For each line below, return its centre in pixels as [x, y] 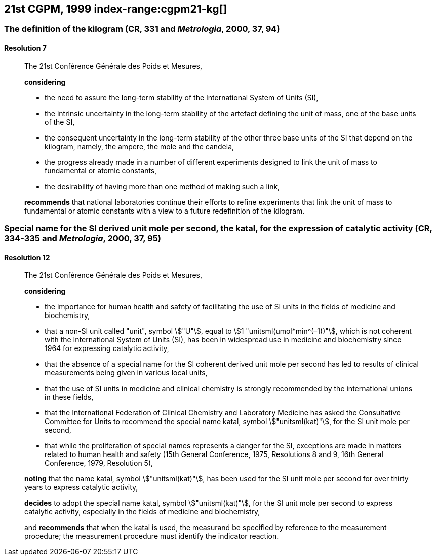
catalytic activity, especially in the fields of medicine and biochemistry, [142, 512]
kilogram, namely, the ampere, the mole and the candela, [140, 146]
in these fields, [69, 397]
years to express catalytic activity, [81, 487]
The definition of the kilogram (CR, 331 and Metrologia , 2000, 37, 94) [142, 29]
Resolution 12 [27, 257]
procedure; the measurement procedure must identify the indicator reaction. [152, 536]
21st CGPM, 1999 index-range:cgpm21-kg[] [116, 9]
